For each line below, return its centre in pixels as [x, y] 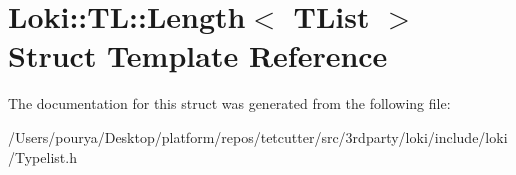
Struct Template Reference [198, 55]
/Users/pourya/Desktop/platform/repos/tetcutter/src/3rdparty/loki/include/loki [258, 136]
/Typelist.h [42, 156]
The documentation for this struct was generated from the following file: [229, 103]
